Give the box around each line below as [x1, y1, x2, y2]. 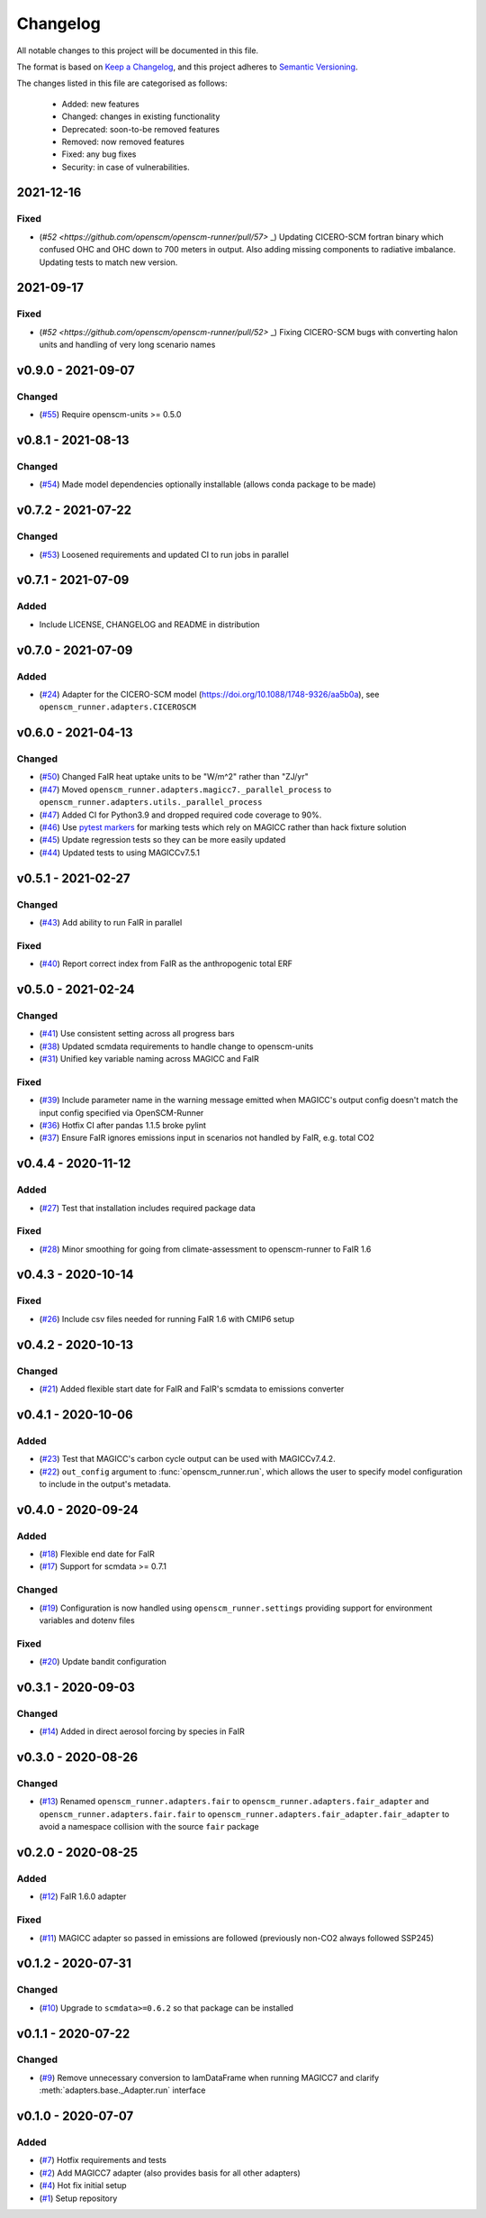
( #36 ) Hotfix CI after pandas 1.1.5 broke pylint [39, 1119, 207, 1130]
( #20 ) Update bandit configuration [39, 1657, 166, 1667]
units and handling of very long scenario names [39, 339, 216, 351]
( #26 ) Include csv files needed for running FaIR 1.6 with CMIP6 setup [39, 1313, 295, 1324]
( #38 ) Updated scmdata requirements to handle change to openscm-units [39, 1041, 314, 1052]
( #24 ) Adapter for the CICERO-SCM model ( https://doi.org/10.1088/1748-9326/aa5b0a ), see [39, 689, 380, 699]
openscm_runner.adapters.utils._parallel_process [39, 798, 263, 808]
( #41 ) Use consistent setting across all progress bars [39, 1028, 235, 1039]
